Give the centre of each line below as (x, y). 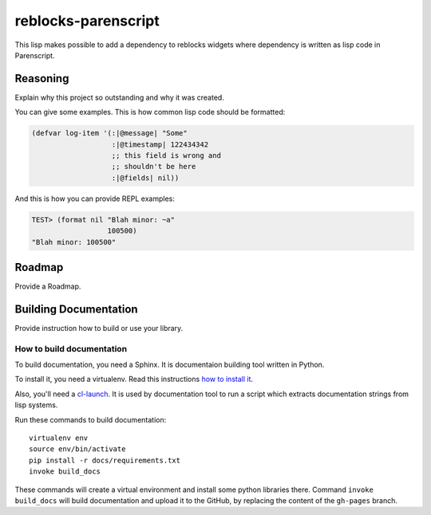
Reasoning (42, 79)
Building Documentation (77, 309)
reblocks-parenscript (87, 21)
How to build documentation (71, 348)
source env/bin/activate (77, 449)
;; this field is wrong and (166, 155)
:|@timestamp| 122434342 (160, 144)
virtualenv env (59, 438)
